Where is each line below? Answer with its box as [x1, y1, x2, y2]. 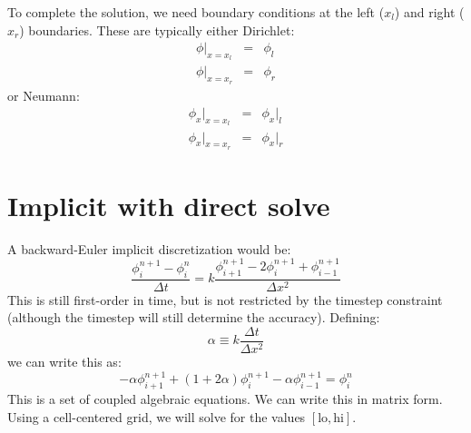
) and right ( [394, 3, 465, 21]
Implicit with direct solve [7, 186, 330, 223]
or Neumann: [7, 85, 80, 104]
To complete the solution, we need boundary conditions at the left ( [7, 3, 385, 21]
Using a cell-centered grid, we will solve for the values [7, 407, 306, 426]
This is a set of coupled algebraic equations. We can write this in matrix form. [7, 389, 443, 408]
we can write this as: [7, 352, 122, 371]
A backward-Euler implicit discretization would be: [7, 239, 291, 258]
